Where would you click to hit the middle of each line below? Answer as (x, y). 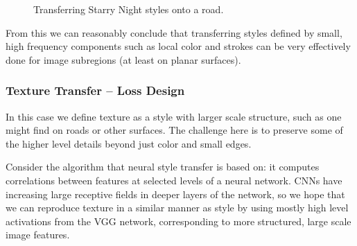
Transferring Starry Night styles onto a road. (129, 9)
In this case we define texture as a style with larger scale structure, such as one (174, 116)
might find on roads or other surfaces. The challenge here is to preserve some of (174, 130)
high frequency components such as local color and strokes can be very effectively (178, 46)
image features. (38, 235)
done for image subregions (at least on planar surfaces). (123, 59)
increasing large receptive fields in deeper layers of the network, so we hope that (175, 194)
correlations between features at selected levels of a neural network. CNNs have (174, 180)
